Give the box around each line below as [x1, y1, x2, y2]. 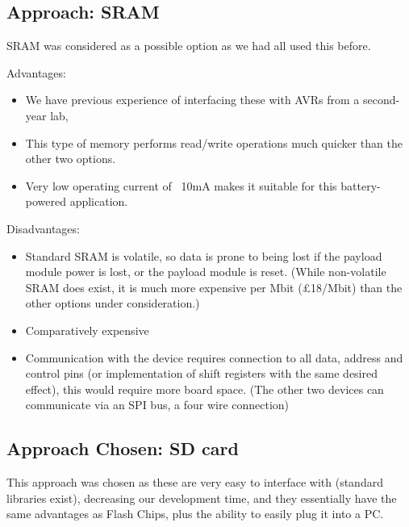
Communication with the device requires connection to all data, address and [25, 349, 403, 366]
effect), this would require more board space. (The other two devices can [25, 380, 384, 397]
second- [363, 91, 400, 108]
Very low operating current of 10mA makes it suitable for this [25, 177, 337, 194]
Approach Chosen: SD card [6, 436, 239, 461]
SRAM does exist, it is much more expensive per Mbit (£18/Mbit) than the [25, 278, 403, 295]
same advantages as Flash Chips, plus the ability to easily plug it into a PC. [6, 505, 384, 522]
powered [25, 193, 67, 210]
